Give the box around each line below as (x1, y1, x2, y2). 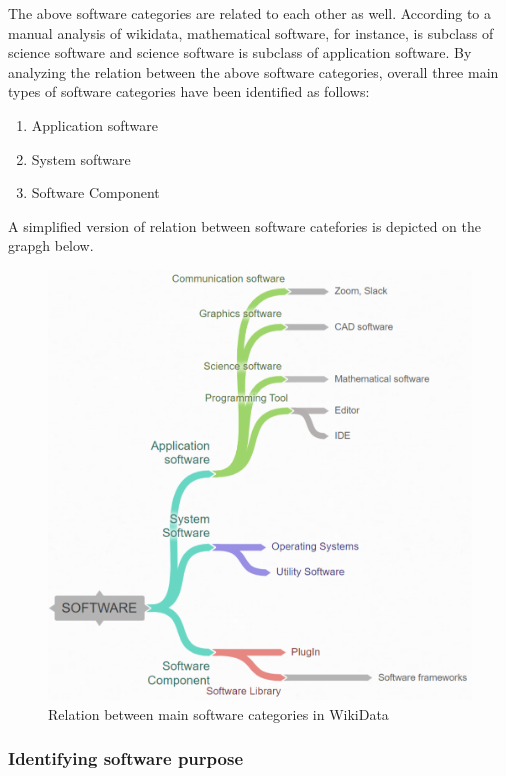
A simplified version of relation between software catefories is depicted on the (8, 215, 482, 236)
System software (31, 148, 131, 169)
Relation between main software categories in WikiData (48, 703, 389, 724)
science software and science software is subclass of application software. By (8, 42, 472, 63)
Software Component (31, 182, 160, 203)
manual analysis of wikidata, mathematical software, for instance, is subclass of (8, 22, 494, 43)
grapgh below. (8, 235, 94, 256)
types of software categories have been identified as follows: (8, 81, 370, 102)
